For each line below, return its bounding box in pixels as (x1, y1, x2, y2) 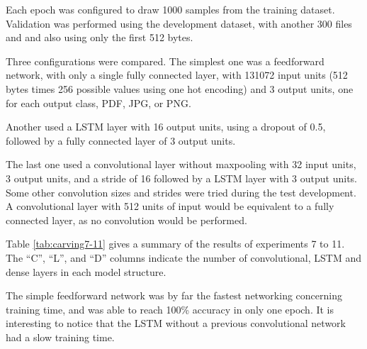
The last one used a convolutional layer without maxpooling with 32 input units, (6, 157, 356, 172)
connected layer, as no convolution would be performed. (6, 212, 247, 227)
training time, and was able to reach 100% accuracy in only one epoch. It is (6, 301, 334, 316)
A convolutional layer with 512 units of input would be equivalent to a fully (6, 199, 334, 214)
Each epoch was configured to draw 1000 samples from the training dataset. (6, 2, 335, 16)
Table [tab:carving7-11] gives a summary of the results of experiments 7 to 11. (6, 236, 345, 251)
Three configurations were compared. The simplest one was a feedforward (6, 53, 324, 68)
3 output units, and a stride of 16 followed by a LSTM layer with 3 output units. (6, 170, 357, 185)
